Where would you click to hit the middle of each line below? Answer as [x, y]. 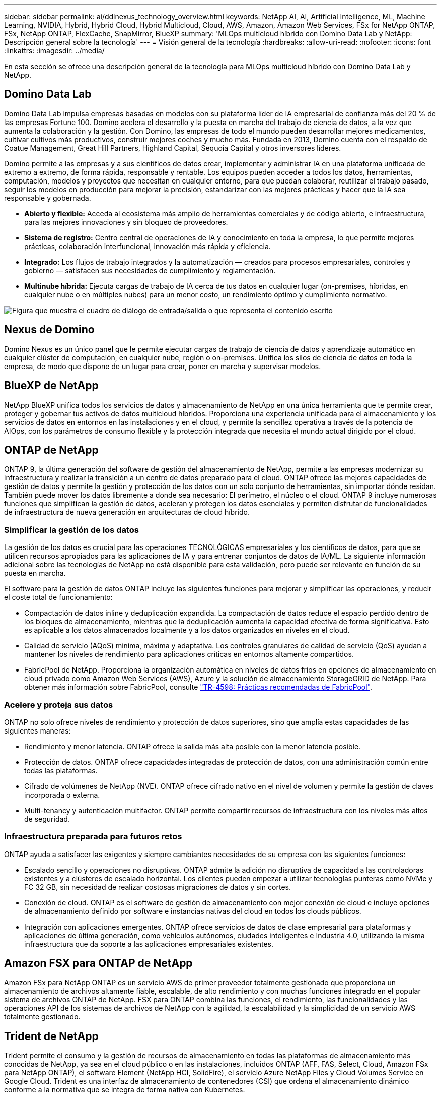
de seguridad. [47, 819]
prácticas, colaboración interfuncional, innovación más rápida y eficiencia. [148, 246]
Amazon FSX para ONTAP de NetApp [98, 963]
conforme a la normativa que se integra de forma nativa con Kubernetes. [125, 1090]
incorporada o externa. [62, 795]
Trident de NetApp [51, 1036]
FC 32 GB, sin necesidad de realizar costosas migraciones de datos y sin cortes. [158, 887]
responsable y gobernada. [48, 198]
